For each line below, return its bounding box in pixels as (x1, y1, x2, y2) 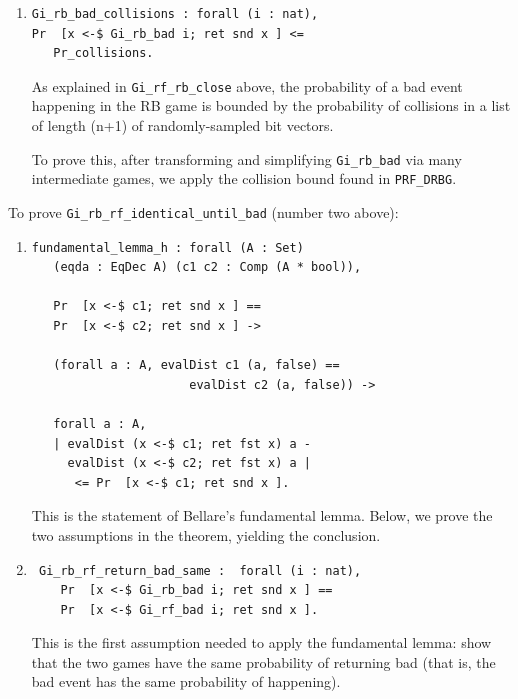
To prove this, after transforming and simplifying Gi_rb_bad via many (31, 148, 462, 169)
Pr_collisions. (53, 46, 154, 61)
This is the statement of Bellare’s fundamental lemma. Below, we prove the (31, 505, 493, 526)
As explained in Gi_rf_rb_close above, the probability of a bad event (31, 75, 463, 96)
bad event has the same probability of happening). (31, 671, 341, 692)
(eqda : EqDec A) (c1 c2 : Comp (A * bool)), (53, 260, 362, 275)
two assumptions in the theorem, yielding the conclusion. (31, 524, 381, 545)
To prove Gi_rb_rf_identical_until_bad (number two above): (8, 201, 399, 222)
